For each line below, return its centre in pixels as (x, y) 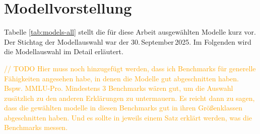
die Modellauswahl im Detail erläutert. (64, 51)
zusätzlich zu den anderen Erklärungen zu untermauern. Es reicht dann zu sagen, (129, 98)
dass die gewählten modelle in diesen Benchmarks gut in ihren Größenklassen (123, 108)
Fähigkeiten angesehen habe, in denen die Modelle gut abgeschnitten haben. (121, 78)
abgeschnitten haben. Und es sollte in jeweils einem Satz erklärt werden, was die (128, 117)
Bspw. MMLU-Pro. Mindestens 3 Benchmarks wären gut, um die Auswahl (119, 88)
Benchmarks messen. (36, 127)
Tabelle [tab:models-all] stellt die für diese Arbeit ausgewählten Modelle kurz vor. (130, 32)
